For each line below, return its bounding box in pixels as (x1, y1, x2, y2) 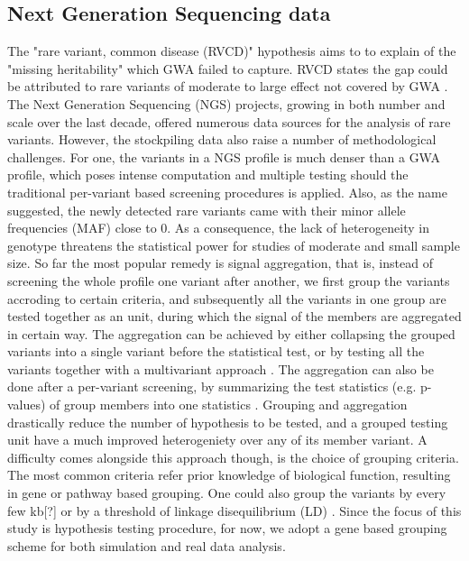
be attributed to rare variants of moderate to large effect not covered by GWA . (7, 77, 448, 96)
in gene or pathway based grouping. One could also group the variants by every (7, 483, 446, 502)
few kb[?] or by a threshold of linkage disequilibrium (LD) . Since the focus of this (7, 501, 462, 520)
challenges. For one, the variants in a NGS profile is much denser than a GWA (7, 147, 440, 166)
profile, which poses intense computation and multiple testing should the (7, 165, 409, 184)
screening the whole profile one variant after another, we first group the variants (7, 271, 450, 290)
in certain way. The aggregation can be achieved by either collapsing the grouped (7, 324, 455, 343)
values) (7, 395, 46, 414)
